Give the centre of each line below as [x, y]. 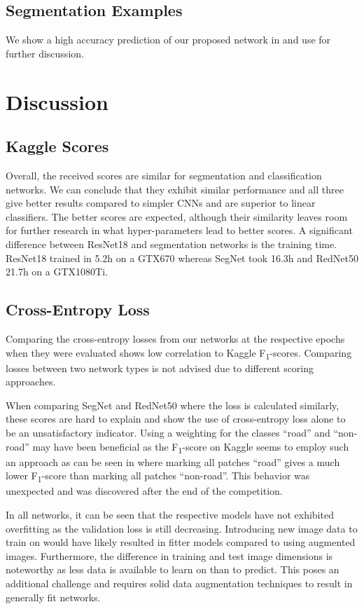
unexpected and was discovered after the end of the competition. [144, 491]
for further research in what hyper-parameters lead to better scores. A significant [179, 230]
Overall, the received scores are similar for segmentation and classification [164, 175]
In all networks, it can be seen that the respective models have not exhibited [170, 515]
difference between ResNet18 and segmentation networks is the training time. [171, 244]
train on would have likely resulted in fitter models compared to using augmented [181, 542]
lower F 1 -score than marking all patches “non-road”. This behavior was [158, 477]
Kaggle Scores [57, 146]
